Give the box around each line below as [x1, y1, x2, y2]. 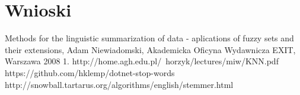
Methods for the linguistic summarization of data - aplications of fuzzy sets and [5, 32, 294, 44]
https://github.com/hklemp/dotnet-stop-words [5, 66, 175, 78]
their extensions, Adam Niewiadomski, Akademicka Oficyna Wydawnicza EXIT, [5, 43, 296, 55]
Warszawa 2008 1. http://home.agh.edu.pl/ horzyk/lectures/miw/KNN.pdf [5, 55, 279, 67]
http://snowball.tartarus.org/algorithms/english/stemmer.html [5, 78, 234, 90]
